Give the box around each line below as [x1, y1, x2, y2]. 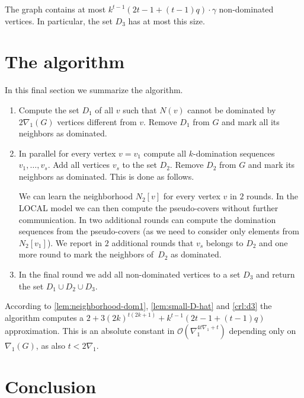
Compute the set [18, 103, 79, 116]
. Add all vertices [47, 158, 110, 171]
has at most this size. [128, 14, 205, 27]
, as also [36, 339, 65, 351]
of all [95, 103, 114, 116]
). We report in [47, 236, 103, 249]
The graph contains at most [5, 3, 106, 15]
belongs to [206, 236, 244, 249]
